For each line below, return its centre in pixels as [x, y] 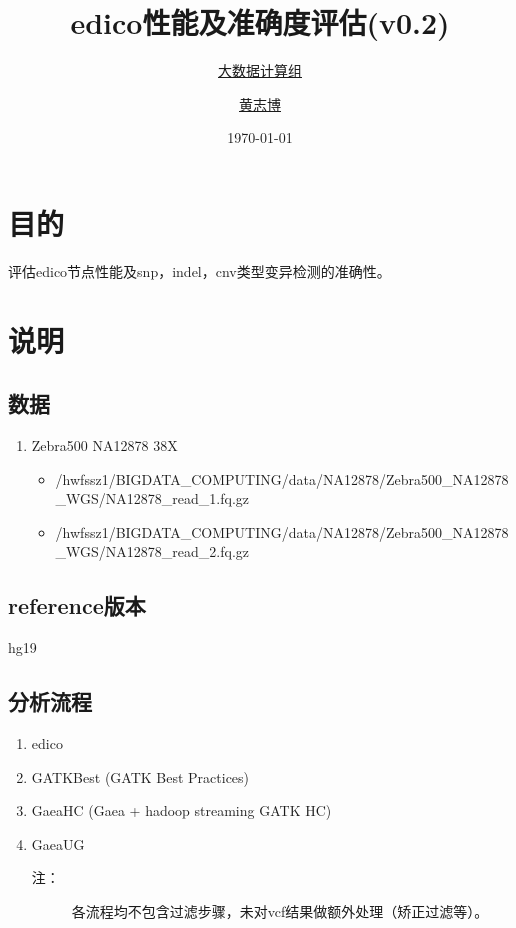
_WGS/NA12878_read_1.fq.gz [152, 498]
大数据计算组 [260, 70]
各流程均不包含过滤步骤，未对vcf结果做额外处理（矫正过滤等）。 [280, 910]
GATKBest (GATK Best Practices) [140, 776]
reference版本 [77, 605]
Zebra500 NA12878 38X [104, 445]
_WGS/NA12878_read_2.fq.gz [152, 551]
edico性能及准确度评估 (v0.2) [260, 22]
